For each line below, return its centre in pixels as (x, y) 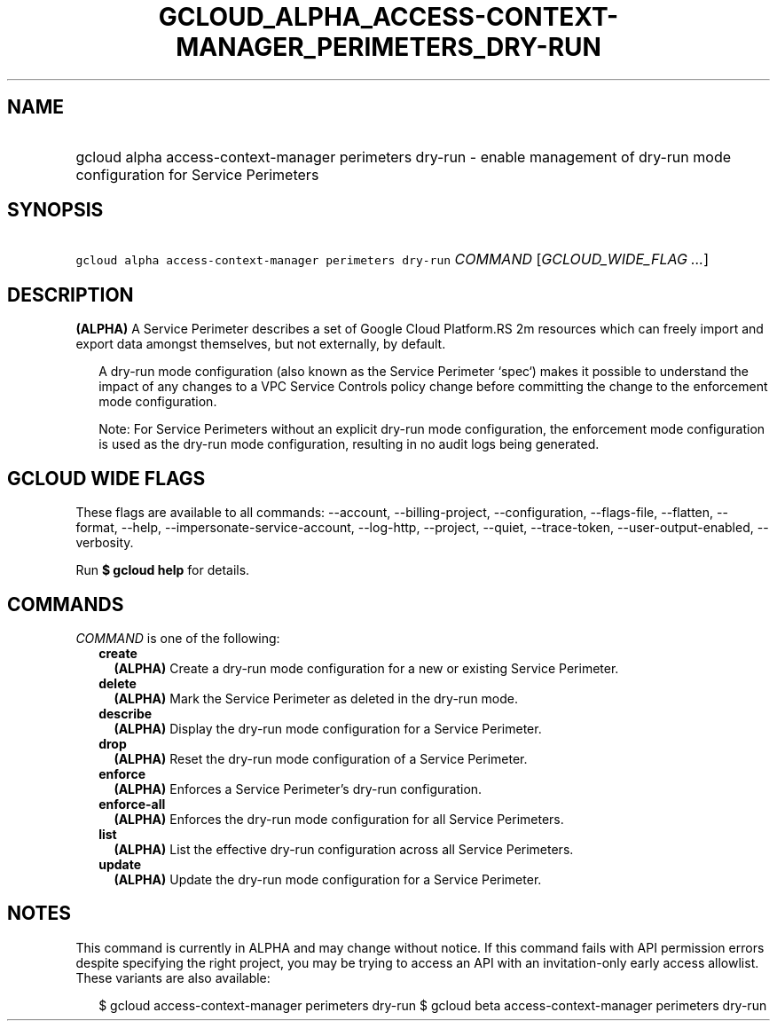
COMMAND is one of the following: (178, 638)
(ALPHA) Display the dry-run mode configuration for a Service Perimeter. (328, 728)
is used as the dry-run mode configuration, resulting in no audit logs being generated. (349, 444)
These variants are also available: (173, 977)
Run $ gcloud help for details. (163, 570)
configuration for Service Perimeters (197, 174)
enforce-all (132, 804)
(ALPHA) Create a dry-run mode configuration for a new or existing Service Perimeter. (366, 668)
